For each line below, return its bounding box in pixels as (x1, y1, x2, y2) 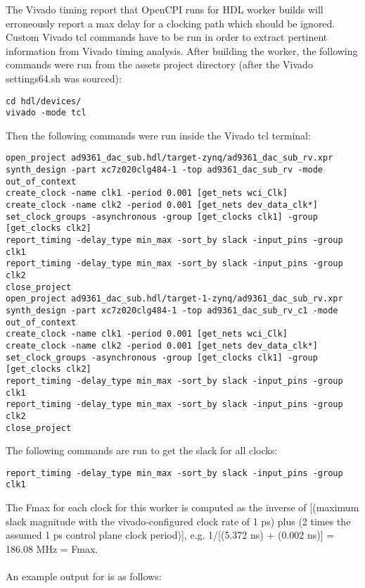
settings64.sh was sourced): (6, 70, 122, 85)
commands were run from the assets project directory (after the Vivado (6, 57, 313, 72)
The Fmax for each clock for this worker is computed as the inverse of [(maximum (6, 500, 359, 515)
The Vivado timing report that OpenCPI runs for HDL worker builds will (6, 2, 324, 16)
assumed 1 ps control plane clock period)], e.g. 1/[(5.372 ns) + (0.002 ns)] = (6, 527, 335, 542)
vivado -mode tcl (6, 108, 87, 118)
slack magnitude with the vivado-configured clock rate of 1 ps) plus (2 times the (6, 513, 351, 528)
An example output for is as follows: (6, 569, 162, 584)
